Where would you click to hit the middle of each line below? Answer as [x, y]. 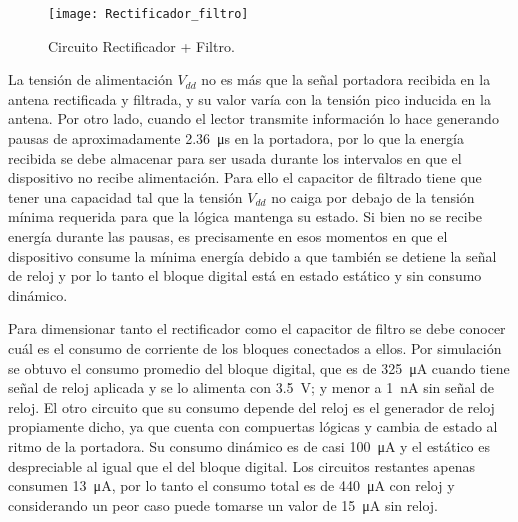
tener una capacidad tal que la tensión [125, 196]
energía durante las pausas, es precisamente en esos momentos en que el [228, 236]
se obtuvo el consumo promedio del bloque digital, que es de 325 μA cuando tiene [259, 367]
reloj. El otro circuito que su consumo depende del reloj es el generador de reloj [251, 406]
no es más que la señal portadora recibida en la [346, 79]
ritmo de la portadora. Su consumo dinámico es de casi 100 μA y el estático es [249, 445]
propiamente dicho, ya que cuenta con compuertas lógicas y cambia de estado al [253, 426]
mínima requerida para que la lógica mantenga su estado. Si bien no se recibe [245, 216]
